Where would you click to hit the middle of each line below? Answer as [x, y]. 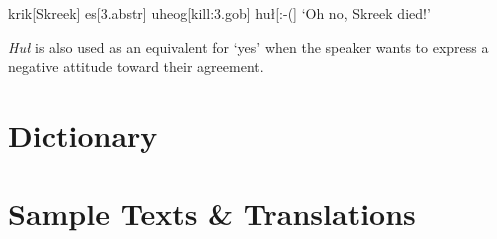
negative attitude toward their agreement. [136, 66]
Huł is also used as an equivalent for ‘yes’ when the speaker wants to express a [248, 46]
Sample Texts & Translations [212, 213]
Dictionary [83, 134]
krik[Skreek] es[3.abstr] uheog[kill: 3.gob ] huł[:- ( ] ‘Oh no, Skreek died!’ [219, 13]
